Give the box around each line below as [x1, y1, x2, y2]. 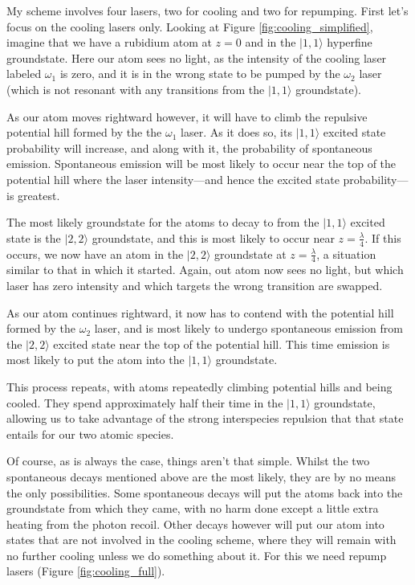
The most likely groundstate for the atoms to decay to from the [6, 214, 319, 231]
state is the [6, 229, 61, 246]
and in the [245, 34, 296, 51]
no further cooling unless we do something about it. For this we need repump [6, 546, 387, 563]
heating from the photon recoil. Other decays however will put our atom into [6, 515, 384, 532]
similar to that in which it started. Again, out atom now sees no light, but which [6, 261, 404, 278]
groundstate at [214, 245, 287, 262]
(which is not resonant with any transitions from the [6, 80, 265, 97]
